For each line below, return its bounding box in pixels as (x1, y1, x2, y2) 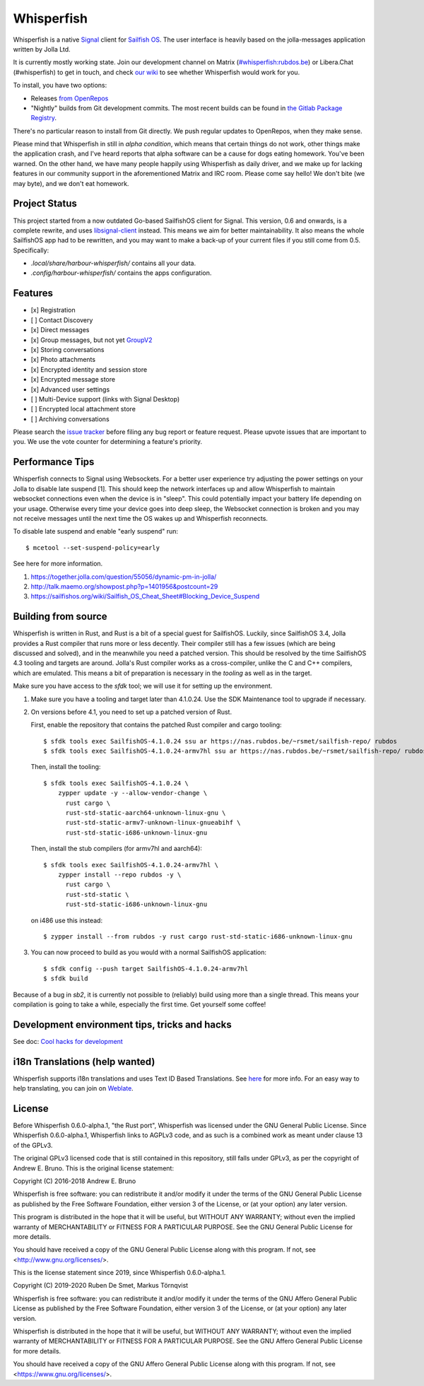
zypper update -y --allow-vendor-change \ (57, 789, 208, 797)
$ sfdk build (43, 975, 88, 982)
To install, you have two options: (13, 81, 107, 90)
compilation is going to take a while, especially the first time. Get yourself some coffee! (13, 1000, 266, 1009)
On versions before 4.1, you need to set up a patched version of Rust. (30, 707, 232, 716)
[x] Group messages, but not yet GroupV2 (30, 336, 153, 344)
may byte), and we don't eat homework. (13, 179, 129, 187)
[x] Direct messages (30, 326, 90, 334)
